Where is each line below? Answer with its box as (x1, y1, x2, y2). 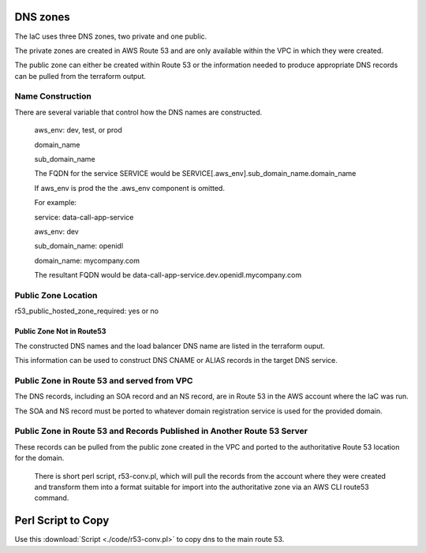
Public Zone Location (14, 290, 98, 301)
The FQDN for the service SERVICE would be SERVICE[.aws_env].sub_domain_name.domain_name (34, 169, 357, 178)
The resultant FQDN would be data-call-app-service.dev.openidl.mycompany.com (34, 271, 302, 280)
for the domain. (14, 454, 65, 463)
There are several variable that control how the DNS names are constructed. (14, 107, 263, 117)
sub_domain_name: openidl (34, 241, 124, 251)
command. (34, 493, 69, 503)
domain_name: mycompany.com (34, 256, 140, 265)
